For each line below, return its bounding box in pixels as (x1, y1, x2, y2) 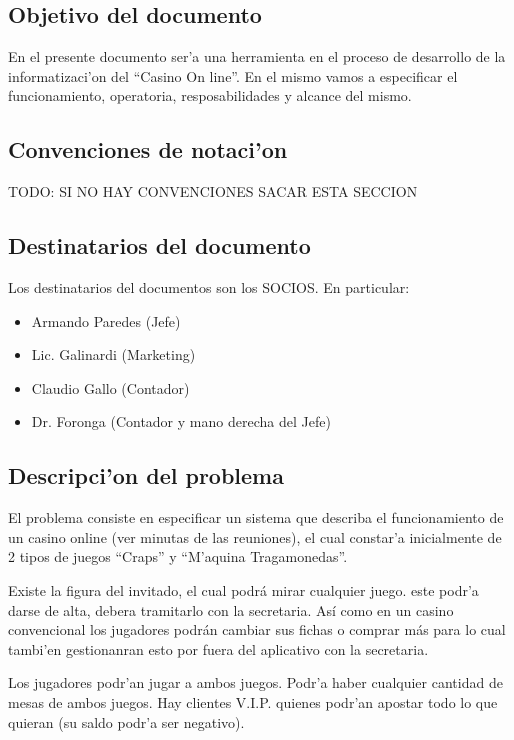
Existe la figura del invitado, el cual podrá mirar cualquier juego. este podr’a (8, 579, 479, 600)
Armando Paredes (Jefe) (31, 310, 181, 331)
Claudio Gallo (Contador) (31, 377, 190, 398)
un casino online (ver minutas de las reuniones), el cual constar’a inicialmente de (8, 526, 502, 547)
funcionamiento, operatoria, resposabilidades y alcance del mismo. (8, 85, 412, 106)
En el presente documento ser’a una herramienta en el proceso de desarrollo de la (8, 46, 506, 67)
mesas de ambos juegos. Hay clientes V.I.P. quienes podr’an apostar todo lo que (8, 691, 498, 712)
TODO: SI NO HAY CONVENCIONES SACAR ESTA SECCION (8, 181, 418, 202)
